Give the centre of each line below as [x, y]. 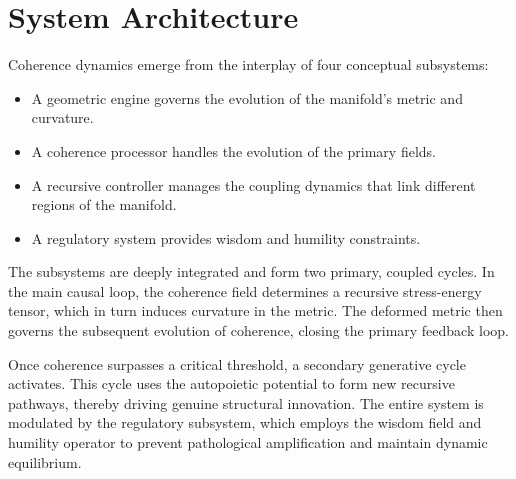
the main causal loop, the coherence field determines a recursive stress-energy [245, 290]
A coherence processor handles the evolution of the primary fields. [233, 150]
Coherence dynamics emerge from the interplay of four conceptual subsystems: [248, 64]
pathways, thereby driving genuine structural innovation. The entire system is [246, 402]
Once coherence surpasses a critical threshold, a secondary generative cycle [237, 363]
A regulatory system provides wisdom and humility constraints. [226, 237]
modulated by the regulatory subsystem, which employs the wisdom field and [245, 422]
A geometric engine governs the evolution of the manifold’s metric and [247, 97]
